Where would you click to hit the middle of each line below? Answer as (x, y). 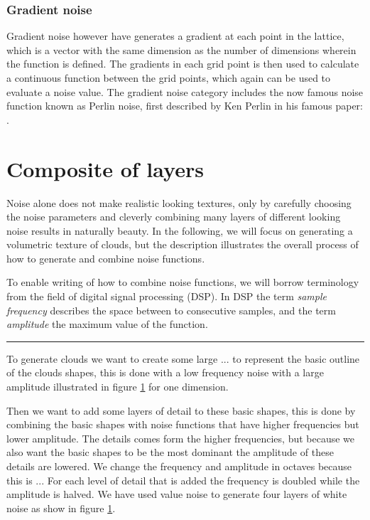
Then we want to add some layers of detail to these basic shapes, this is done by (181, 410)
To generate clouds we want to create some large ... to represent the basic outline (183, 358)
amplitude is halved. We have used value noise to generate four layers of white (177, 494)
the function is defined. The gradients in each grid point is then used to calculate (183, 64)
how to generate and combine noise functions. (106, 258)
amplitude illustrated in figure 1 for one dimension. (118, 387)
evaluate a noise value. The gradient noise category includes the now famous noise (185, 91)
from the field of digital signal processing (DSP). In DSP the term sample (167, 296)
